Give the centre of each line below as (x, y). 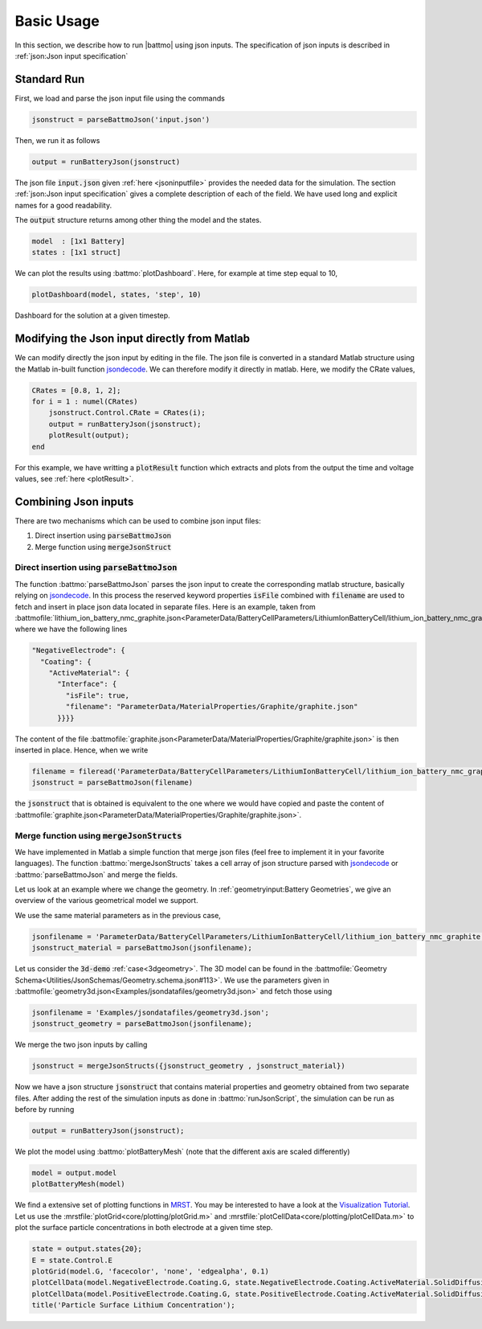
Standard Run (50, 79)
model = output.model (74, 1173)
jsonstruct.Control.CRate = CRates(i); (127, 413)
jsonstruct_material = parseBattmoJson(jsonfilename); (142, 948)
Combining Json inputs (74, 501)
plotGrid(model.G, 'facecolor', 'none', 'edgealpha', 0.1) (150, 1271)
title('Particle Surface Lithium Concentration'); (134, 1305)
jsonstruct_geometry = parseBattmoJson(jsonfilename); (142, 1024)
